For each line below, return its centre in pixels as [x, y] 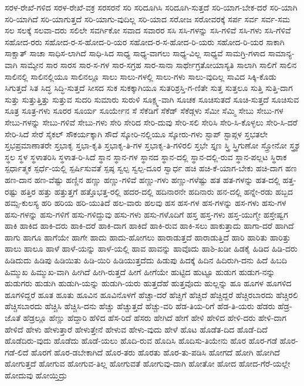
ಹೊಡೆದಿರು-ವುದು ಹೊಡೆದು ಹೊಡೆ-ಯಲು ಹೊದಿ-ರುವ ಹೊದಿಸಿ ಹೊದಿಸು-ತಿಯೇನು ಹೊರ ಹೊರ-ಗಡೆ [141, 341]
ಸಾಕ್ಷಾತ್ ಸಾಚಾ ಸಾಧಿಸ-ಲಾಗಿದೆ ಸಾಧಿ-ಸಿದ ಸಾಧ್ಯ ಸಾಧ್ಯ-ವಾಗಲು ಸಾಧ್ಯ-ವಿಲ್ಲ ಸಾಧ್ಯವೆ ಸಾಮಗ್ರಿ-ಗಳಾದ [135, 53]
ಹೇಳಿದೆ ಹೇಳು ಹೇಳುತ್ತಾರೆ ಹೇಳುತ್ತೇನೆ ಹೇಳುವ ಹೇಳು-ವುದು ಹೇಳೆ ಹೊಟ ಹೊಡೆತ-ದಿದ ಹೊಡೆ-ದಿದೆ [136, 329]
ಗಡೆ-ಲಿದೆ [17, 352]
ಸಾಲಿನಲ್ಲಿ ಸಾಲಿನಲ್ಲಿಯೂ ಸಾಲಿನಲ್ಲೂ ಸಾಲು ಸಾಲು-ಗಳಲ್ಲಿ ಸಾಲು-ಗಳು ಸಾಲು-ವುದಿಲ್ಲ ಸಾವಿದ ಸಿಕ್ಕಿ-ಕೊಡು [141, 76]
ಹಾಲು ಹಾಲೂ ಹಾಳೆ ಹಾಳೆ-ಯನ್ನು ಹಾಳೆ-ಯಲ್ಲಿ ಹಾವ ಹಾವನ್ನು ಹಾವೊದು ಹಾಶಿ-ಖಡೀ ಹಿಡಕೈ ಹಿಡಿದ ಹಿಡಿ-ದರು [151, 248]
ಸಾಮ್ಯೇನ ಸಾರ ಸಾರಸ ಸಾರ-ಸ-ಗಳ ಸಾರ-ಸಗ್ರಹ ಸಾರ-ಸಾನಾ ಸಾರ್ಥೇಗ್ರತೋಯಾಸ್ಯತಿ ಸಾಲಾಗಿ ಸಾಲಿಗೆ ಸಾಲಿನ [158, 64]
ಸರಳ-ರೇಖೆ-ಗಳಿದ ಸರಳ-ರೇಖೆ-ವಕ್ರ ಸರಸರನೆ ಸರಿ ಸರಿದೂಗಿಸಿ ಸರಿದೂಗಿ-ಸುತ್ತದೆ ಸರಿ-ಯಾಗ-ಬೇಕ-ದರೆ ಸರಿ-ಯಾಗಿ [151, 7]
